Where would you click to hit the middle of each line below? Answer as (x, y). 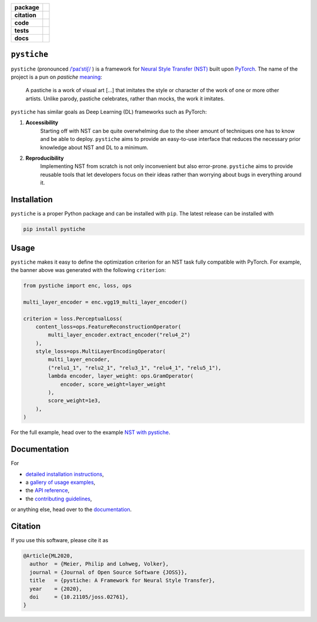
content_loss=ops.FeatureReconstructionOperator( (108, 327)
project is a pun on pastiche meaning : (57, 77)
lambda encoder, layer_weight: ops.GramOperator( (121, 376)
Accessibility (42, 123)
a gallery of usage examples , (60, 482)
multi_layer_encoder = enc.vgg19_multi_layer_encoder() (105, 302)
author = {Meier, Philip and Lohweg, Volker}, (99, 564)
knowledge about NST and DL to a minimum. (94, 147)
